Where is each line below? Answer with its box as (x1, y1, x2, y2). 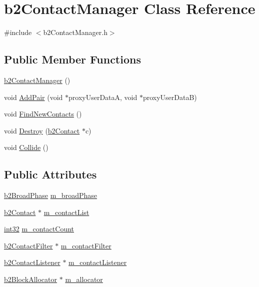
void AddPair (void (4, 91, 63, 102)
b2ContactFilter (4, 240, 53, 250)
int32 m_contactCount (4, 223, 74, 234)
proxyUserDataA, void (68, 91, 137, 102)
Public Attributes (4, 166, 97, 182)
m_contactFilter (60, 240, 111, 250)
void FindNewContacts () (4, 108, 82, 119)
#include (4, 27, 32, 37)
